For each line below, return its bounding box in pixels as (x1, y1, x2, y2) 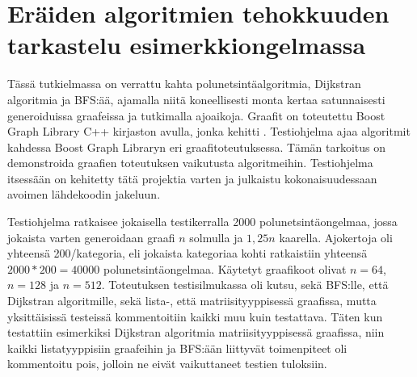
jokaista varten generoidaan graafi (7, 228, 175, 245)
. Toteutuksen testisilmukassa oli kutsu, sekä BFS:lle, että (101, 276, 389, 293)
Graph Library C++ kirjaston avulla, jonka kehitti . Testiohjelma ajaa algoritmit (7, 123, 411, 140)
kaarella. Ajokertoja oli (279, 228, 393, 245)
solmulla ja (189, 228, 243, 245)
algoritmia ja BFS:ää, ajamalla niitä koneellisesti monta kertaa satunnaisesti (7, 90, 385, 107)
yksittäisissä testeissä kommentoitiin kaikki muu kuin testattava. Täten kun (7, 308, 383, 325)
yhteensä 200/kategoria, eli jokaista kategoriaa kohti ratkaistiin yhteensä (7, 245, 368, 262)
